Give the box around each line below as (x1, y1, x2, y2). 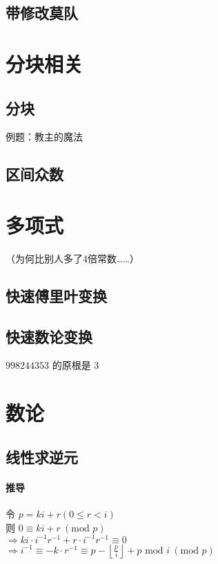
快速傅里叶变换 (6, 284, 107, 306)
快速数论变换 (6, 325, 92, 347)
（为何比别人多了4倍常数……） (6, 251, 139, 265)
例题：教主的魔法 (6, 129, 83, 144)
